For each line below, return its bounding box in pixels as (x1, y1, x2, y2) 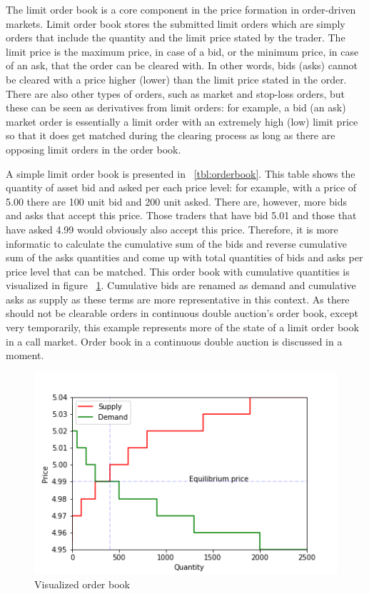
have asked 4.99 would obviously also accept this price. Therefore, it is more (6, 221, 338, 236)
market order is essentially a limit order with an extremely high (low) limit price (6, 114, 358, 129)
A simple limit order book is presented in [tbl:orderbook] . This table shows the (6, 166, 355, 181)
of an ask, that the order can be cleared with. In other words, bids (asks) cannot (6, 58, 358, 73)
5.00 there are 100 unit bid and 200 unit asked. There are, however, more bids (6, 193, 347, 208)
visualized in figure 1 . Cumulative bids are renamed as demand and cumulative (6, 278, 356, 293)
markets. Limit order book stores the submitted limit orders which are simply (6, 16, 345, 31)
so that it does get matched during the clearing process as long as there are (6, 128, 335, 143)
